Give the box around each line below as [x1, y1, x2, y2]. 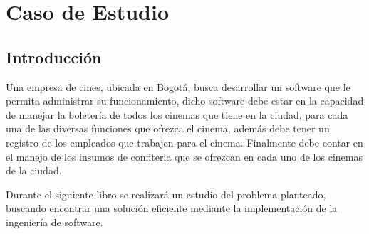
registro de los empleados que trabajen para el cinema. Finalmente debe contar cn [6, 134, 363, 149]
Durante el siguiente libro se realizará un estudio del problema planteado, [6, 186, 326, 201]
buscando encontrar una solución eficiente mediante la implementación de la [6, 201, 338, 216]
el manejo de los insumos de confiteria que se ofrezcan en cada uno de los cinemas [6, 149, 363, 164]
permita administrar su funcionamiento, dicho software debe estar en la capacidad [6, 93, 364, 108]
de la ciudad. [6, 163, 62, 178]
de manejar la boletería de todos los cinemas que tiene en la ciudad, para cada [6, 107, 348, 122]
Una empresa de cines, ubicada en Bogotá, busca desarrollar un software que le [6, 79, 350, 94]
